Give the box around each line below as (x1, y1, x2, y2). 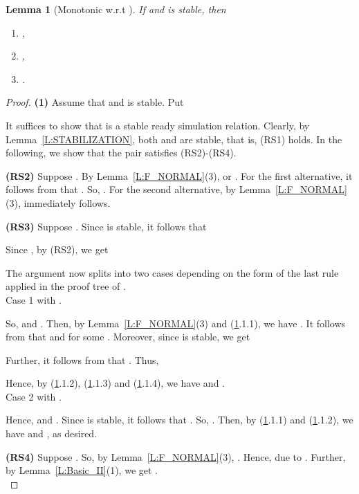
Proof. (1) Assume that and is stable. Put (6, 95, 184, 109)
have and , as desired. (6, 426, 98, 441)
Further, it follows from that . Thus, (6, 352, 159, 367)
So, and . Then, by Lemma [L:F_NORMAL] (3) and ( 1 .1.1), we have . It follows (6, 315, 346, 330)
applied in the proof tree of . (6, 279, 126, 293)
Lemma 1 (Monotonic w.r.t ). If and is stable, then (6, 2, 226, 16)
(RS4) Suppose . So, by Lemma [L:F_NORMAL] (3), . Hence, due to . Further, (6, 449, 346, 464)
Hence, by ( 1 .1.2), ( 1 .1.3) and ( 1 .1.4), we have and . (6, 376, 225, 390)
